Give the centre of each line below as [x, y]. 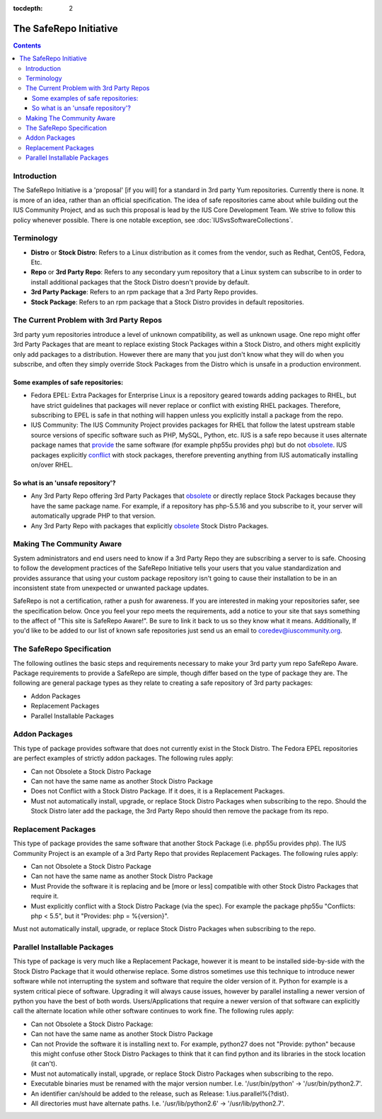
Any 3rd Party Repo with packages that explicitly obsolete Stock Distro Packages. [150, 525]
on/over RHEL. [52, 465]
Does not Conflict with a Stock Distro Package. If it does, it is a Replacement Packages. [158, 791]
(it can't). [44, 1064]
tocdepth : [28, 8]
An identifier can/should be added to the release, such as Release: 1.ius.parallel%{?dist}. [160, 1093]
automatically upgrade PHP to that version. [93, 516]
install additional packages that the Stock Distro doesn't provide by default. [140, 282]
